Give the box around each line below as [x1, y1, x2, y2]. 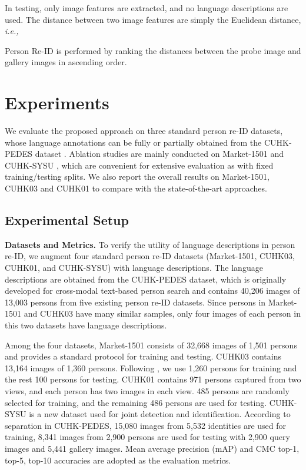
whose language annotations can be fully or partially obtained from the [5, 136, 262, 148]
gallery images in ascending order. [5, 56, 127, 68]
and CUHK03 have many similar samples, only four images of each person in [24, 307, 301, 320]
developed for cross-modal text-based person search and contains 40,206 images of [5, 284, 300, 297]
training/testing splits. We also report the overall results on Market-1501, [5, 170, 270, 183]
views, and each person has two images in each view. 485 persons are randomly [5, 384, 290, 397]
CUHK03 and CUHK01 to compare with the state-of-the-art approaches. [5, 182, 267, 194]
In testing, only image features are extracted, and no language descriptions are [5, 2, 288, 14]
